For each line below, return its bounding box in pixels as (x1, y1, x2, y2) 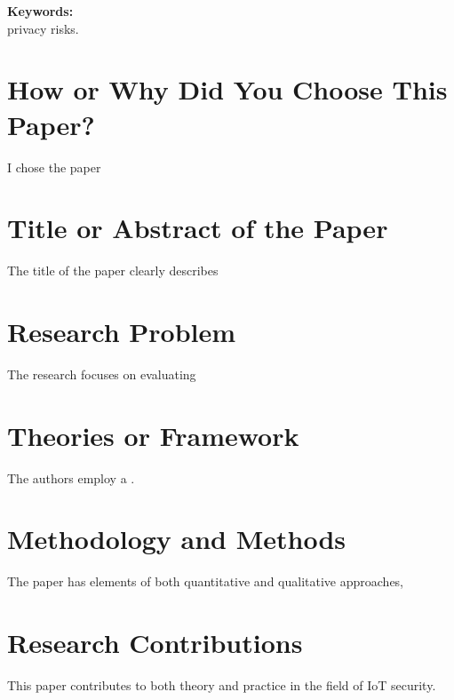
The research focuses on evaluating (7, 364, 196, 383)
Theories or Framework (7, 417, 299, 453)
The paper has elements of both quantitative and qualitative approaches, (7, 572, 404, 591)
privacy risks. (7, 19, 79, 37)
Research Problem (7, 314, 236, 349)
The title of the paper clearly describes (7, 261, 219, 280)
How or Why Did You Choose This (7, 71, 448, 107)
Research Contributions (7, 624, 303, 661)
